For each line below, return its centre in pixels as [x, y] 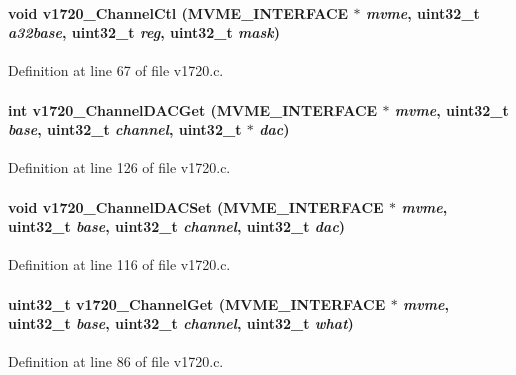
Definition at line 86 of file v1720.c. [116, 361]
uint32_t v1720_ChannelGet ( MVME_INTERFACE [197, 303]
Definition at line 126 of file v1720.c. [119, 167]
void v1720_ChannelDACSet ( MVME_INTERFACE [196, 206]
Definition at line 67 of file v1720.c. [116, 70]
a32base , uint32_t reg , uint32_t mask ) [144, 32]
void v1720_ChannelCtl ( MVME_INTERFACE [178, 12]
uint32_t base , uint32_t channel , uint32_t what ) [181, 323]
